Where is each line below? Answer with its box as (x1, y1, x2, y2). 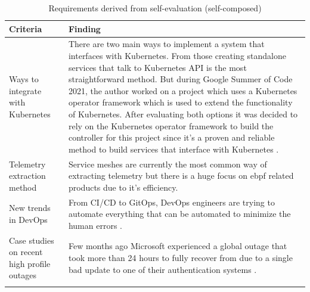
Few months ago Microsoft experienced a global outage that (68, 240, 287, 252)
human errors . (68, 219, 122, 231)
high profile (9, 257, 51, 269)
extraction (9, 169, 46, 182)
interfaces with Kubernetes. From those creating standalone (68, 49, 286, 62)
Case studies (9, 234, 54, 246)
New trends (9, 201, 51, 214)
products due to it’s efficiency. (68, 181, 178, 193)
